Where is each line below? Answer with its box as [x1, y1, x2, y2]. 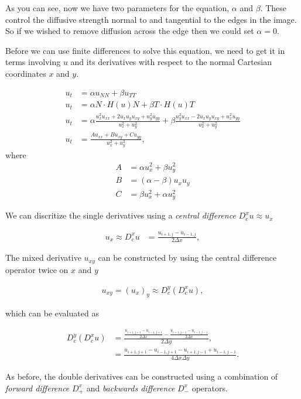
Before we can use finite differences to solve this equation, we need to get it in [5, 44, 285, 56]
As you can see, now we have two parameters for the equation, [5, 2, 230, 13]
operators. [191, 381, 228, 394]
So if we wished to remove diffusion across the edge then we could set [5, 25, 254, 37]
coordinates [5, 67, 46, 79]
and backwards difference [86, 381, 175, 394]
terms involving [5, 56, 61, 68]
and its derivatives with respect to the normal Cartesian [70, 56, 272, 68]
